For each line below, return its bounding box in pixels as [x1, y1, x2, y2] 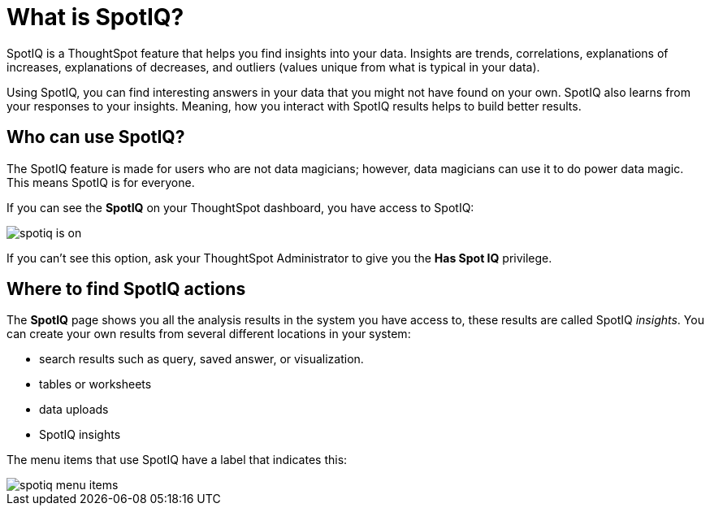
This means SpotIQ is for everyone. [6, 175, 195, 189]
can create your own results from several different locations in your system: [6, 327, 411, 341]
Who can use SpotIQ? [6, 127, 185, 148]
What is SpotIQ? [6, 3, 184, 31]
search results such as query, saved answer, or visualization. [39, 352, 364, 367]
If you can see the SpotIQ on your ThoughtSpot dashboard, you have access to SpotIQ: [6, 200, 474, 215]
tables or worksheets [39, 377, 152, 392]
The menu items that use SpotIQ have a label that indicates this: [6, 453, 348, 467]
